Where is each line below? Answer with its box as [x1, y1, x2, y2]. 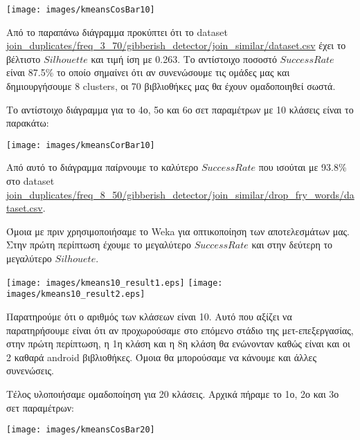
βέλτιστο [6, 51, 41, 66]
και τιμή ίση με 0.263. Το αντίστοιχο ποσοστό [91, 51, 277, 66]
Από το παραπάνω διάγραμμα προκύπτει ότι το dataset [6, 24, 228, 39]
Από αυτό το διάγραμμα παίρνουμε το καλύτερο [6, 160, 199, 174]
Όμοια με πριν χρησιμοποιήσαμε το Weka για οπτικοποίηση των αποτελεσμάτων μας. [6, 223, 350, 238]
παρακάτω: [6, 116, 49, 130]
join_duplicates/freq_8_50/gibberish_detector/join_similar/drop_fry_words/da [6, 187, 354, 201]
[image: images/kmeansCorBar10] [6, 140, 155, 150]
